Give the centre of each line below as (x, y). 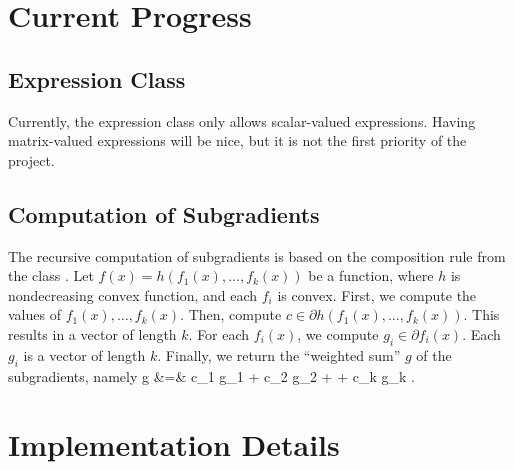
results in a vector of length (92, 333)
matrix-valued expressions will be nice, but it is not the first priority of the (237, 140)
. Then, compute (231, 314)
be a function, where (371, 275)
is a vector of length (84, 354)
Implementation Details (174, 444)
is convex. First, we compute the (377, 294)
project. (31, 159)
